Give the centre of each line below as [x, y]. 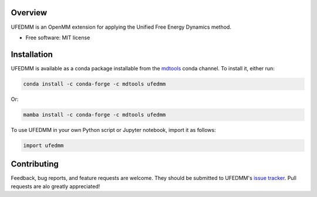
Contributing [35, 164]
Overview [29, 13]
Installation [32, 54]
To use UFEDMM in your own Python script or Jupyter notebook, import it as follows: [114, 130]
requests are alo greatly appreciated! [55, 186]
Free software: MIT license [58, 38]
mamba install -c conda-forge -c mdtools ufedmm [95, 115]
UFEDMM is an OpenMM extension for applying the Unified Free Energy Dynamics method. [121, 27]
